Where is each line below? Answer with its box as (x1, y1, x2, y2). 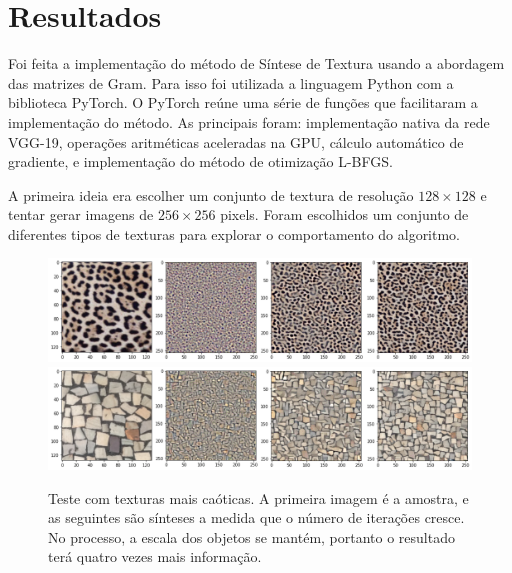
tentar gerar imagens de (8, 204, 154, 225)
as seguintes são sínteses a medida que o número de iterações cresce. (48, 507, 465, 528)
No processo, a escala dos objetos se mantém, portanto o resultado (48, 526, 455, 547)
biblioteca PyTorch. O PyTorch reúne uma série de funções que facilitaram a (8, 92, 478, 113)
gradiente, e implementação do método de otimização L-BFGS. (8, 151, 393, 172)
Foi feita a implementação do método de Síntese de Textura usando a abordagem (8, 53, 505, 74)
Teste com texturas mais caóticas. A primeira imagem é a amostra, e (48, 487, 469, 508)
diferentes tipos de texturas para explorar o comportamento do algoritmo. (8, 223, 461, 244)
